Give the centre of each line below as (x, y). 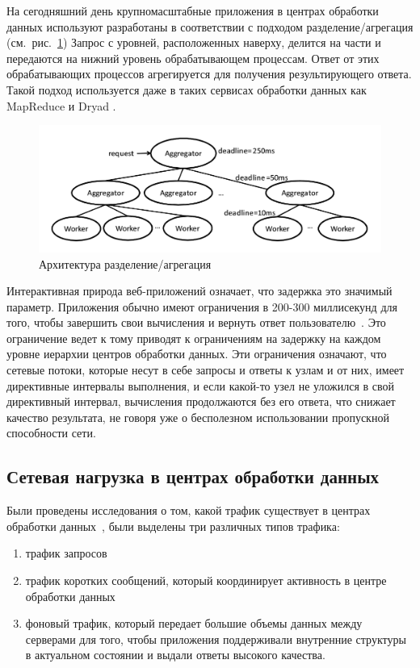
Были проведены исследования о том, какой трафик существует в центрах (189, 510)
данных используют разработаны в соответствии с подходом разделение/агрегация (210, 26)
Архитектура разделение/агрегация (125, 263)
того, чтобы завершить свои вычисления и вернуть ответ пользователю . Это (196, 322)
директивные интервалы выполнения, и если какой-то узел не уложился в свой (201, 385)
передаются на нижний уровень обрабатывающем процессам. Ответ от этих (193, 58)
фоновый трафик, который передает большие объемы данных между (194, 623)
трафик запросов (66, 553)
